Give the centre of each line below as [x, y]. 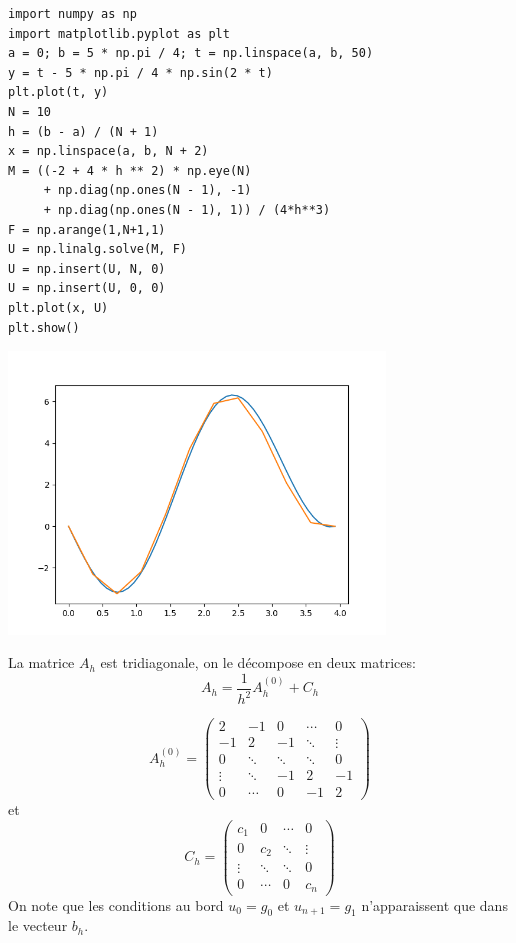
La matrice [41, 662]
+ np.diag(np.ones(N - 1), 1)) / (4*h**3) [187, 209]
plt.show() [44, 327]
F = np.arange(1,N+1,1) [87, 229]
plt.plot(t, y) [58, 92]
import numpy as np [72, 14]
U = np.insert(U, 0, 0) [87, 288]
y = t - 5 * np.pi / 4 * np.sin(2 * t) [140, 72]
